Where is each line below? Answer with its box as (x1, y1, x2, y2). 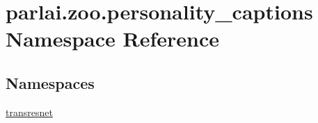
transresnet (6, 104, 53, 119)
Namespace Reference (6, 24, 219, 53)
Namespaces (6, 72, 95, 93)
